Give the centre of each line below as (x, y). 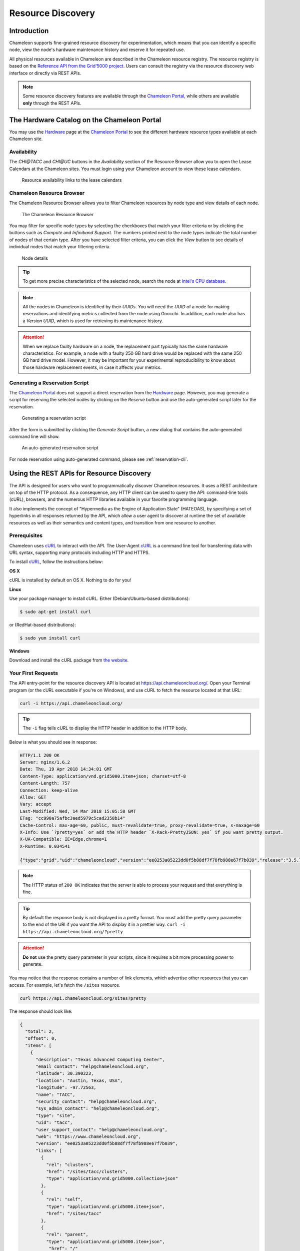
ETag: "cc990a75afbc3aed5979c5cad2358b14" (72, 818)
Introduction (29, 31)
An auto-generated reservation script (60, 448)
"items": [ (38, 1045)
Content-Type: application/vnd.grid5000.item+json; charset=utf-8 (103, 776)
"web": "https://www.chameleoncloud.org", (88, 1136)
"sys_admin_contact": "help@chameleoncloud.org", (98, 1109)
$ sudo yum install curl (50, 638)
